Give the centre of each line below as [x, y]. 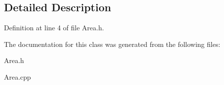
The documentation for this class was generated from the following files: [112, 44]
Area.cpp [17, 76]
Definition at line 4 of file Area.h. [54, 28]
